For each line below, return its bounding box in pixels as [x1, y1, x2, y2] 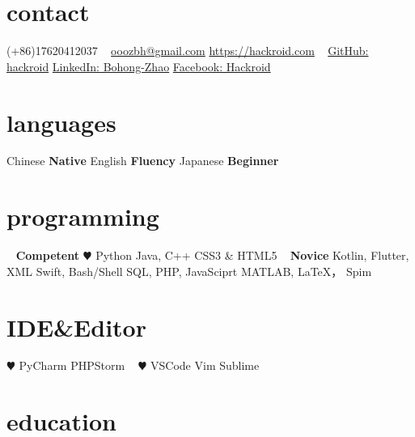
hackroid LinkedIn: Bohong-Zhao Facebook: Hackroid [6, 57, 271, 74]
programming [6, 200, 159, 233]
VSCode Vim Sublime [150, 357, 260, 374]
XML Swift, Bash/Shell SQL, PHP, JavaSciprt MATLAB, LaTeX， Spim [6, 262, 372, 279]
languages [6, 105, 116, 138]
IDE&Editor [6, 310, 146, 343]
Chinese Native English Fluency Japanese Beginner [6, 152, 279, 169]
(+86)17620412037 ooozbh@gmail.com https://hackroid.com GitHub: [6, 42, 369, 59]
